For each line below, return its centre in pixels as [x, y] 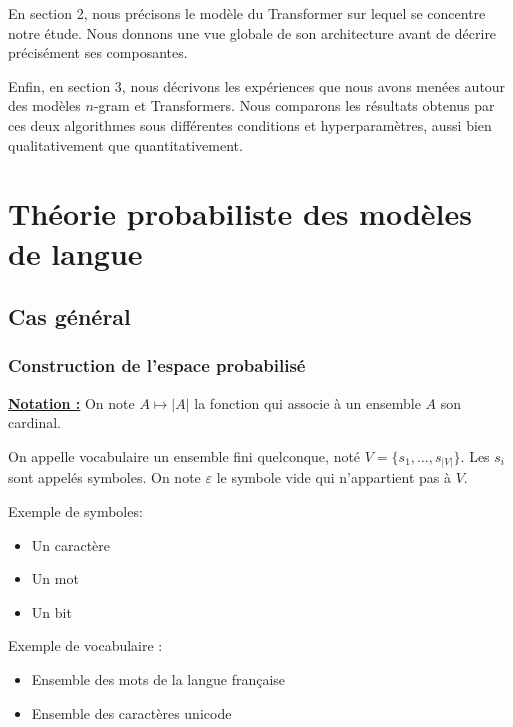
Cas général [69, 316]
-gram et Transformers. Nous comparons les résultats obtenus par [294, 105]
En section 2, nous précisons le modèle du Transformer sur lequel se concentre [247, 13]
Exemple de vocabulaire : [85, 645]
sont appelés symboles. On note [104, 477]
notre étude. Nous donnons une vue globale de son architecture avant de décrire [252, 32]
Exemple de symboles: [75, 510]
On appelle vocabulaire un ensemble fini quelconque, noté [184, 455]
